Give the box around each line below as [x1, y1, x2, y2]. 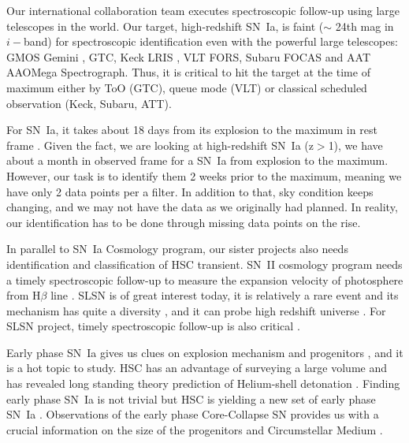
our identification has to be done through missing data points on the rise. [6, 214, 361, 230]
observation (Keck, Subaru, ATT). [6, 95, 172, 111]
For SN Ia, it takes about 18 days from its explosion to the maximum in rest [6, 121, 377, 138]
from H [6, 287, 41, 303]
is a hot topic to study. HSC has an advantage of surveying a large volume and [6, 359, 387, 376]
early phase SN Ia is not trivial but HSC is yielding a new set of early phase [6, 390, 376, 407]
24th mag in [335, 17, 394, 34]
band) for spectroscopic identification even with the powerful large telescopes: [23, 33, 398, 50]
